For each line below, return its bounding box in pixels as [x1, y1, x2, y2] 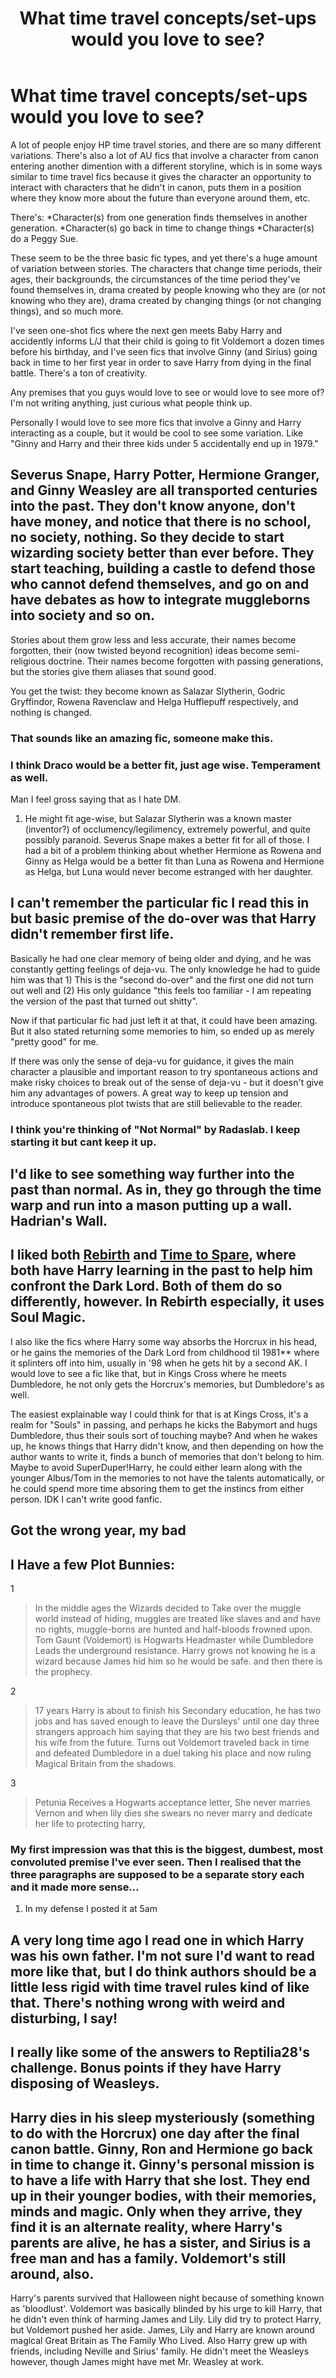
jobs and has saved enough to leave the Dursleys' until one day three [34, 1715, 320, 1727]
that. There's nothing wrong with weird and [10, 1994, 286, 2011]
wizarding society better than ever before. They [10, 545, 315, 562]
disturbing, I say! [10, 2010, 118, 2027]
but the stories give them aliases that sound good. [10, 665, 217, 677]
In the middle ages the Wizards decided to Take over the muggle [34, 1602, 302, 1614]
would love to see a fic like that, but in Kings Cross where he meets [10, 1367, 287, 1379]
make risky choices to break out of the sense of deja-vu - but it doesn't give [10, 1076, 324, 1088]
